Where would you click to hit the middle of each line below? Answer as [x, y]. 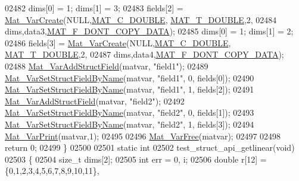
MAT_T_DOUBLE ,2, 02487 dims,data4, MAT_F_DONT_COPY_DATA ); [144, 54]
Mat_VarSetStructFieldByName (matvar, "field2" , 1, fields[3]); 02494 [130, 124]
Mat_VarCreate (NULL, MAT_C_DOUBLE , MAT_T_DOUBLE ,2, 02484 [141, 19]
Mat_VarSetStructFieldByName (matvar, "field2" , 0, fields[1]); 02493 [130, 112]
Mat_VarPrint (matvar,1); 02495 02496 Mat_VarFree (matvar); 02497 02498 [143, 136]
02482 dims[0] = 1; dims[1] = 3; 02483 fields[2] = [94, 8]
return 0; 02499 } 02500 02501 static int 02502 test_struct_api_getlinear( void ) [150, 147]
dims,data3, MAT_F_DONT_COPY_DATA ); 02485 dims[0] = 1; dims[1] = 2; [149, 31]
